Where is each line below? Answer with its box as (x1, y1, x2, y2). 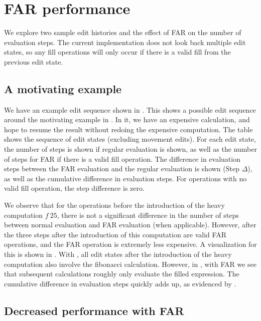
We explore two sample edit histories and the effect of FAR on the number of (4, 27, 241, 38)
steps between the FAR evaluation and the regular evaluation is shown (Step (4, 163, 239, 174)
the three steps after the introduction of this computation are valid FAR (4, 229, 226, 239)
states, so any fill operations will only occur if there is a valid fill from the (4, 47, 231, 57)
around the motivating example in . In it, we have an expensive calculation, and (4, 114, 250, 125)
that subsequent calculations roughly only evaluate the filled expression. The (4, 268, 239, 279)
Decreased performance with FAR (4, 302, 184, 318)
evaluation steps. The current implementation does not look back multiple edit (4, 37, 246, 47)
